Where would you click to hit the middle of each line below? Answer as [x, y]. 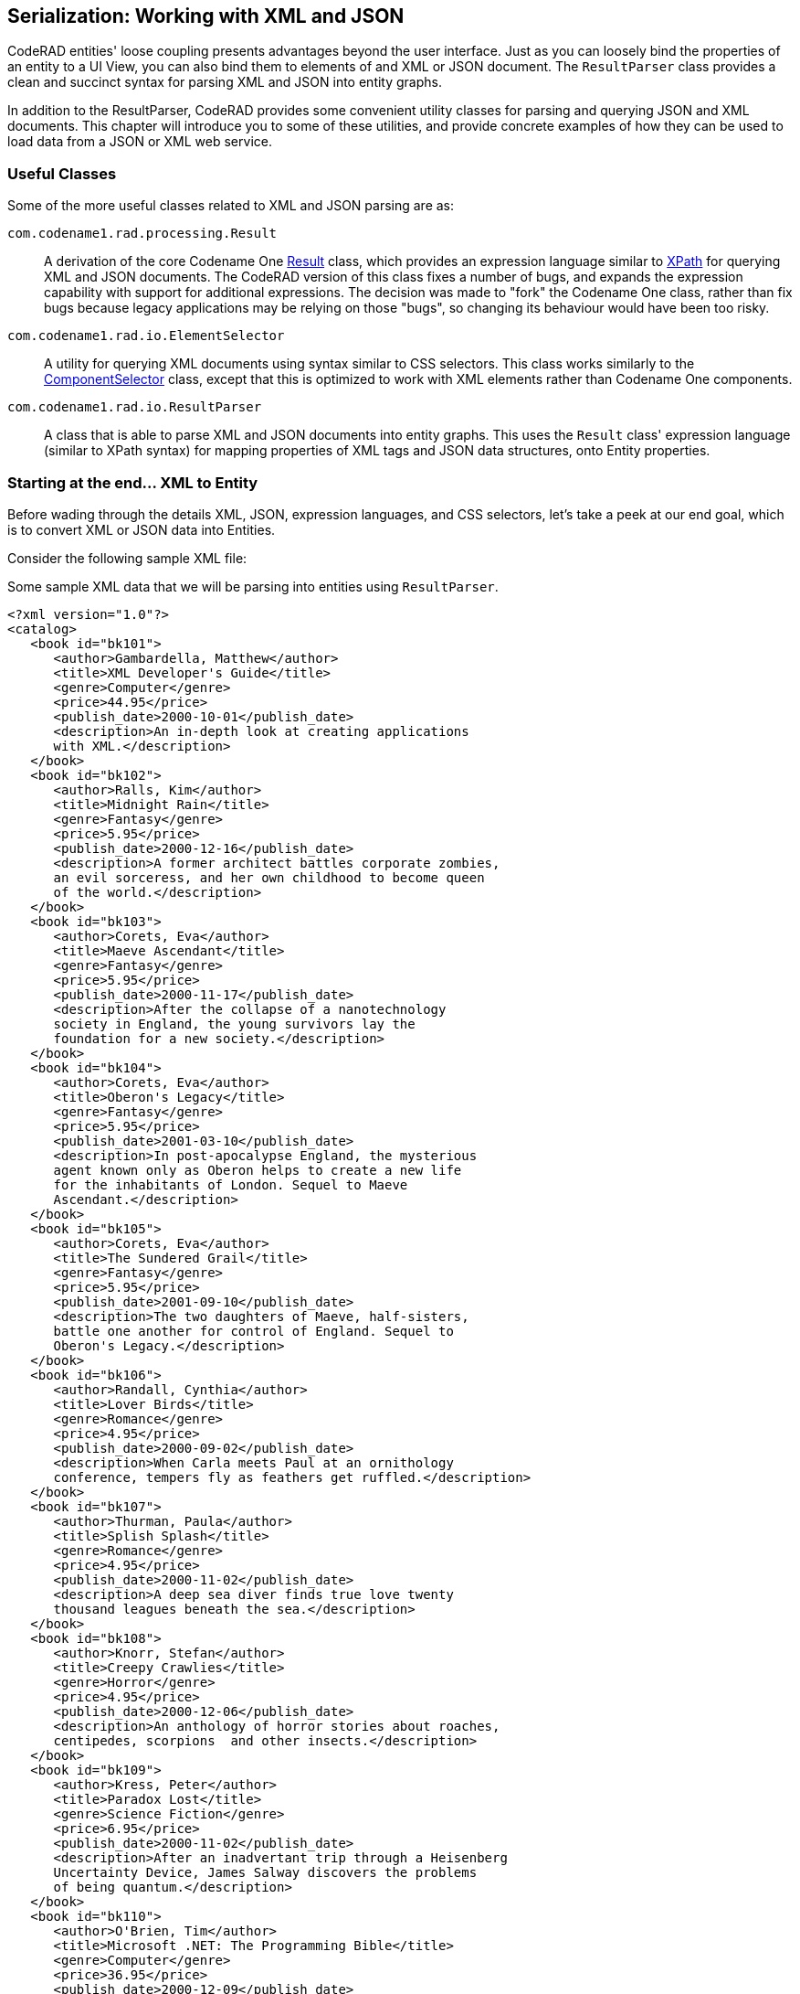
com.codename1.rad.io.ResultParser [135, 407]
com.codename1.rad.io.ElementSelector [146, 336]
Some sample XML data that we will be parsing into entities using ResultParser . [253, 586]
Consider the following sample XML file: [127, 558]
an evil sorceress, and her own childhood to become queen [269, 877]
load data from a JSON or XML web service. [140, 142]
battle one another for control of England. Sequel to [253, 1331]
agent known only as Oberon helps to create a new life [258, 1170]
